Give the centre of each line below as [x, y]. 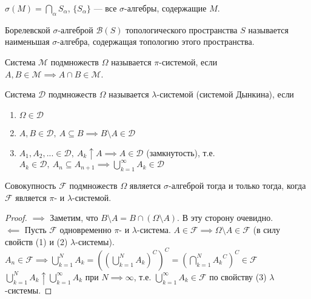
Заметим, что [74, 218]
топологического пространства [182, 29]
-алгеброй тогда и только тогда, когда [237, 186]
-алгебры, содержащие [166, 8]
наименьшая [27, 41]
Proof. [16, 218]
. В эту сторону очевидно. [225, 218]
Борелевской [28, 29]
